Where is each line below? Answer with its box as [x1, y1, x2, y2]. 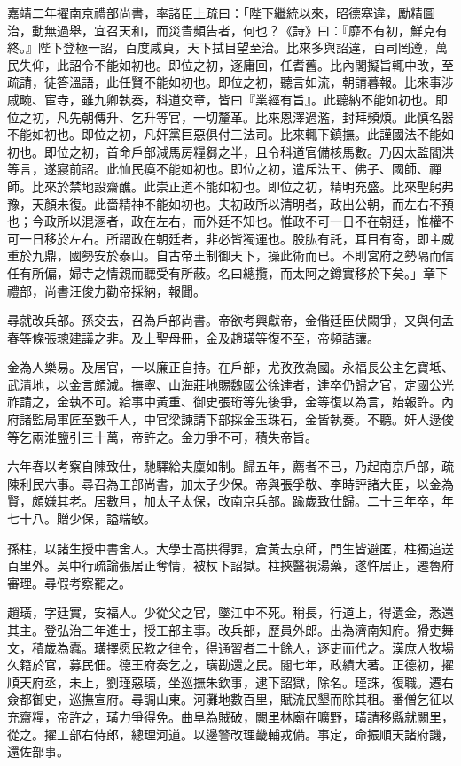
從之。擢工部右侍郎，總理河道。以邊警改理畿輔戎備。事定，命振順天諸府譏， [7, 724, 454, 743]
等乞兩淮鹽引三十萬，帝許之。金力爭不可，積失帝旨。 [7, 427, 317, 445]
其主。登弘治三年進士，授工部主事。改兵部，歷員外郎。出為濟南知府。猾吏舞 [7, 621, 454, 638]
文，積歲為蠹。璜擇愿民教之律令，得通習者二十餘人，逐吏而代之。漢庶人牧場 [7, 638, 454, 656]
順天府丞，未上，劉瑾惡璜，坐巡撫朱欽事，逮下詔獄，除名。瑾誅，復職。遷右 [7, 672, 454, 691]
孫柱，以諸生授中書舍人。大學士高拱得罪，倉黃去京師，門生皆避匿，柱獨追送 [7, 538, 454, 557]
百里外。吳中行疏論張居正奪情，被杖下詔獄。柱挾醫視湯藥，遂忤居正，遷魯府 [7, 556, 454, 575]
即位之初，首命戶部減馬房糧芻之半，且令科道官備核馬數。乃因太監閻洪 [43, 142, 454, 160]
